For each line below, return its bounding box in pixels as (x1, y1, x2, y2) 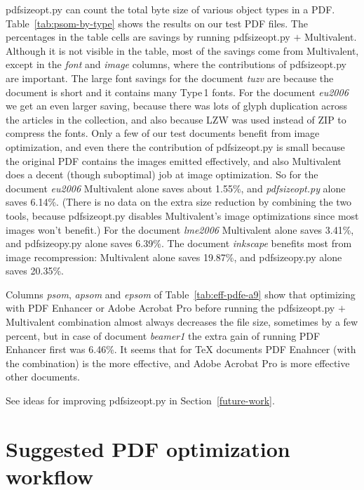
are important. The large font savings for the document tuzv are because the (6, 70, 334, 85)
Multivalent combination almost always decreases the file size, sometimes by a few (6, 314, 358, 329)
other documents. (6, 369, 80, 384)
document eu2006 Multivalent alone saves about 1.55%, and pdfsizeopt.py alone (6, 180, 346, 195)
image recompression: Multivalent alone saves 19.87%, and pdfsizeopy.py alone (6, 249, 342, 264)
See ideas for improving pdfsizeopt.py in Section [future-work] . (6, 393, 275, 408)
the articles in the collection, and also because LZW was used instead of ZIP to (6, 112, 346, 126)
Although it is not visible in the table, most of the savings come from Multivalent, (6, 43, 359, 58)
